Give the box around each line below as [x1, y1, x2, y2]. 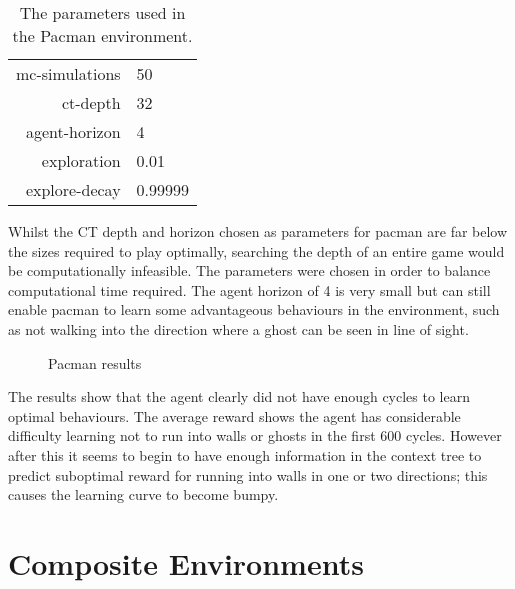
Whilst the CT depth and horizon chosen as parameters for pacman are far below [8, 221, 508, 241]
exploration [41, 149, 121, 172]
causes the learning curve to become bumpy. [8, 484, 279, 505]
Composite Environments [8, 542, 364, 583]
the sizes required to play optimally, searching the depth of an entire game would [8, 240, 505, 261]
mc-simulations [16, 62, 121, 85]
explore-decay [25, 178, 121, 201]
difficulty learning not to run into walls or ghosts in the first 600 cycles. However [8, 425, 502, 446]
